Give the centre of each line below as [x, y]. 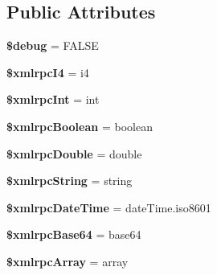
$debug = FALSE [53, 45]
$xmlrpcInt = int [53, 99]
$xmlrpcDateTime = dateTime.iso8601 [109, 207]
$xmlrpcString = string [70, 181]
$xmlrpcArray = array [68, 261]
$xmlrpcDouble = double [74, 153]
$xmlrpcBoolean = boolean [80, 126]
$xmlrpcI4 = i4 [48, 72]
